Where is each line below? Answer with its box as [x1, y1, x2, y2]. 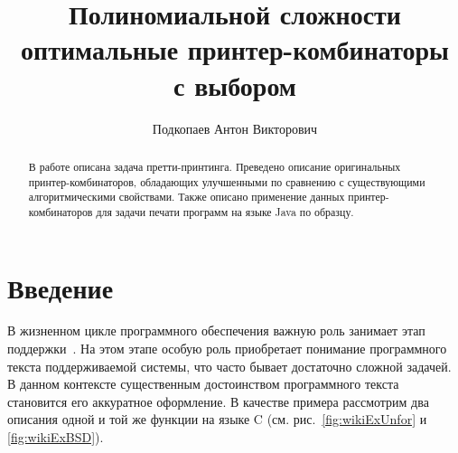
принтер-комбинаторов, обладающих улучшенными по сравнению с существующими [28, 174, 425, 189]
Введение [7, 269, 114, 306]
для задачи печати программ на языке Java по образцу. [96, 203, 354, 219]
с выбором [173, 66, 296, 103]
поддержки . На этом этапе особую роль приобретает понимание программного [7, 339, 447, 358]
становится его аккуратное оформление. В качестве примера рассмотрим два [7, 392, 429, 411]
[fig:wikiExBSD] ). [7, 428, 104, 447]
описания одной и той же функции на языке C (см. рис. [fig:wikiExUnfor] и [7, 410, 427, 429]
